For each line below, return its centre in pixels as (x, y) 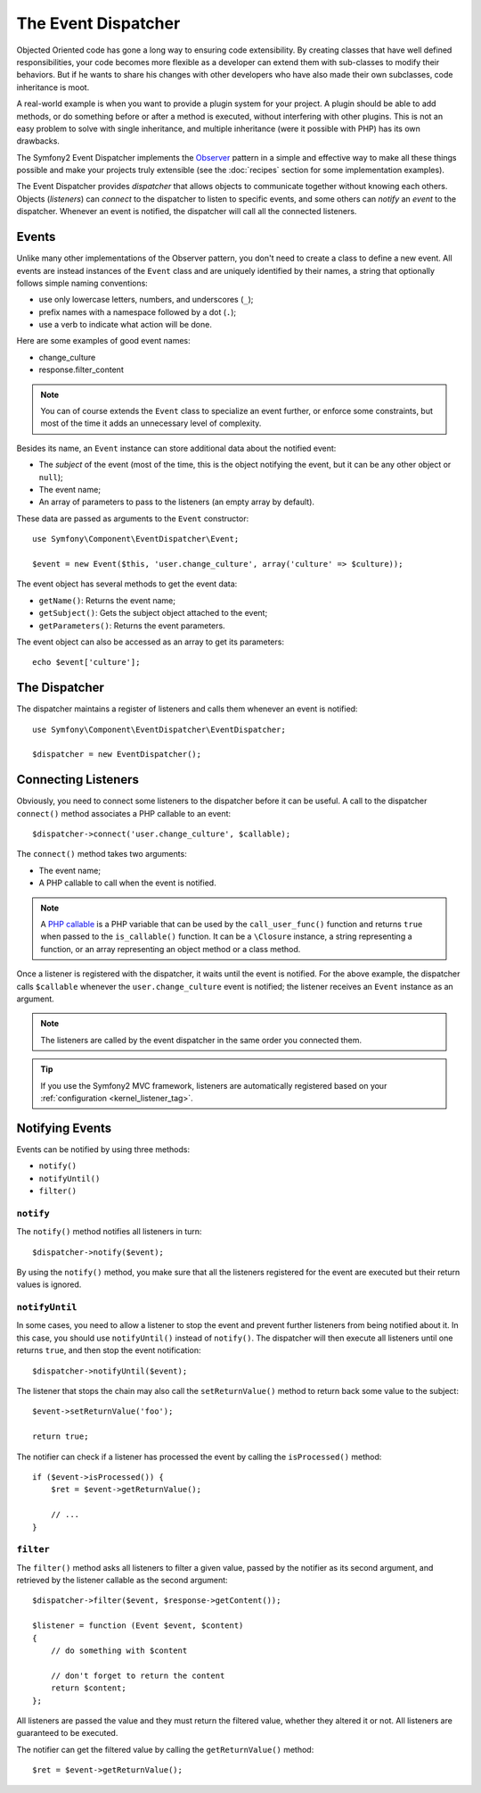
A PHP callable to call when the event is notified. (128, 883)
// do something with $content (119, 1651)
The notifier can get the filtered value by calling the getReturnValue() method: (165, 1749)
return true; (61, 1436)
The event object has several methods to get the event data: (127, 584)
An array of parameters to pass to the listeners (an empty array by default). (177, 502)
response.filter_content (81, 369)
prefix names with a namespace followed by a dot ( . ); (138, 311)
